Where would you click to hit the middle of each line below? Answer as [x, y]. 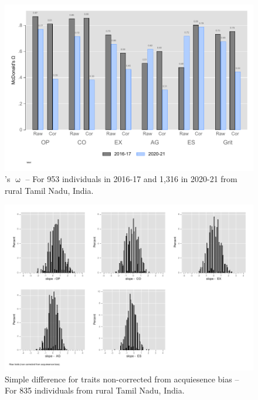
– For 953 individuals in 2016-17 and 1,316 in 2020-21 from [131, 179]
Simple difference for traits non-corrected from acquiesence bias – [122, 379]
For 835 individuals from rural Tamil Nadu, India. [95, 390]
